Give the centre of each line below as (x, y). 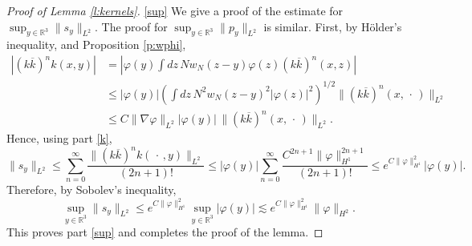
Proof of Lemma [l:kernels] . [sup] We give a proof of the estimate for (175, 10)
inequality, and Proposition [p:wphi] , (96, 44)
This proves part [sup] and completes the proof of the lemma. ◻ (165, 232)
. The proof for (131, 26)
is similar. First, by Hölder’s (333, 26)
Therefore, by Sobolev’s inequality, (92, 189)
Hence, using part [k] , (59, 138)
